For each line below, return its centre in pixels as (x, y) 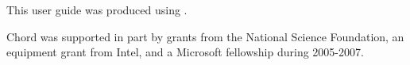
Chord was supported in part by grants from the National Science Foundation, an (205, 36)
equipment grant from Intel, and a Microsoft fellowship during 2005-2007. (185, 52)
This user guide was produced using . (97, 10)
